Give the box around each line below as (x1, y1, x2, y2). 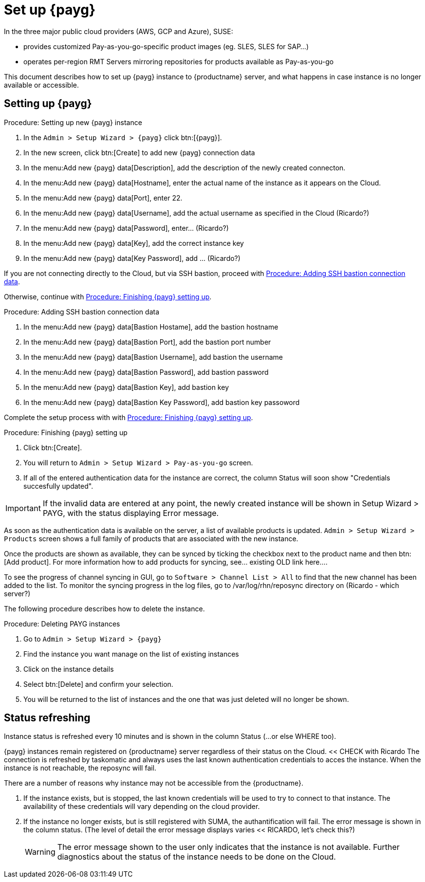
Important (5, 503, 41, 513)
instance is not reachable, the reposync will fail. (4, 764, 157, 772)
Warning (25, 847, 55, 857)
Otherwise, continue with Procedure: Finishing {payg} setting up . (4, 292, 212, 301)
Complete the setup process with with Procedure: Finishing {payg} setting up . (4, 413, 253, 422)
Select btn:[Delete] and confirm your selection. (23, 680, 173, 688)
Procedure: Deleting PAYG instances (4, 619, 120, 628)
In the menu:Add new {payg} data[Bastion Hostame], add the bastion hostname (23, 322, 278, 331)
